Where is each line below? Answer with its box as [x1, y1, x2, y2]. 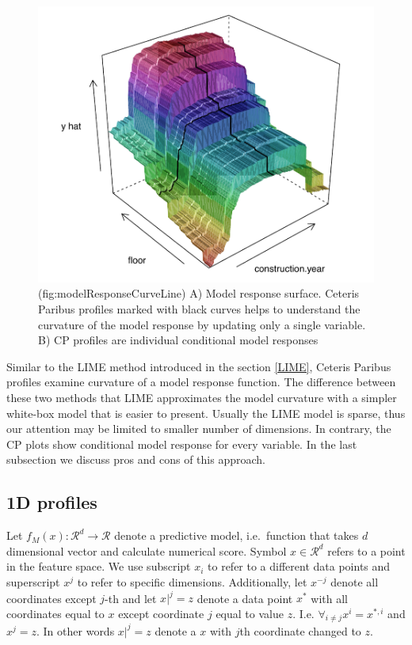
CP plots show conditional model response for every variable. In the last [6, 435, 357, 452]
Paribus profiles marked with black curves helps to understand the [38, 301, 360, 317]
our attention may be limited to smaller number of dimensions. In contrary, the [6, 420, 391, 437]
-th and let [105, 590, 157, 606]
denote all [330, 574, 379, 590]
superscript [6, 574, 60, 590]
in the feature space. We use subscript [6, 558, 191, 575]
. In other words [36, 622, 115, 639]
